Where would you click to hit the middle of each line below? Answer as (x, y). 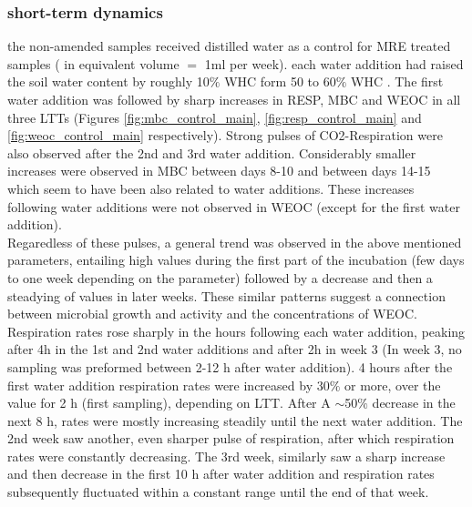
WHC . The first (397, 81)
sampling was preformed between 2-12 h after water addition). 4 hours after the (230, 366)
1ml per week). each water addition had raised (334, 63)
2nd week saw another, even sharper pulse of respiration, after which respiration (231, 438)
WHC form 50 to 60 (280, 81)
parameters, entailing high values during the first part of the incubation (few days (236, 260)
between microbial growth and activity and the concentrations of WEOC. (212, 314)
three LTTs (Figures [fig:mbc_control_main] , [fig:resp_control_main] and (215, 117)
